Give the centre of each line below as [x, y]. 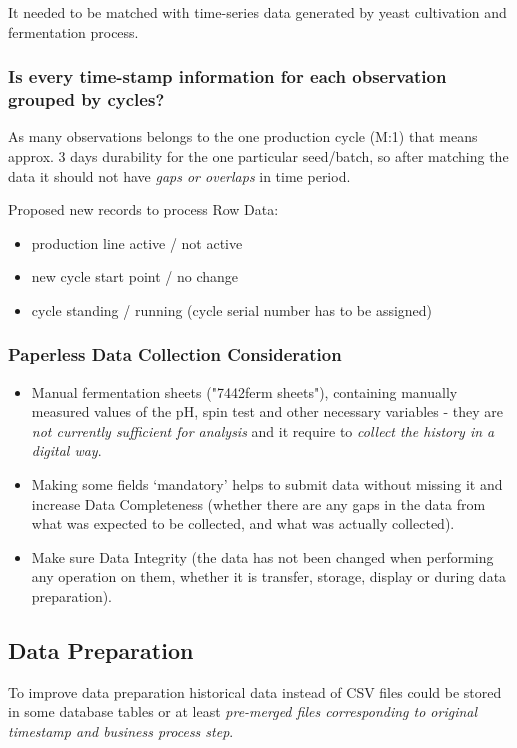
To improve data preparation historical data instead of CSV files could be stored [255, 691]
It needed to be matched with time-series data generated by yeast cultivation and [257, 12]
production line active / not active [137, 242]
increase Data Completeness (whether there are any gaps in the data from [258, 503]
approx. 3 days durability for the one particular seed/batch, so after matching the [258, 155]
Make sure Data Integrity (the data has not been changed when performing [262, 556]
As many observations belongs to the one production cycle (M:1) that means [243, 136]
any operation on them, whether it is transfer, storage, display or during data [269, 576]
